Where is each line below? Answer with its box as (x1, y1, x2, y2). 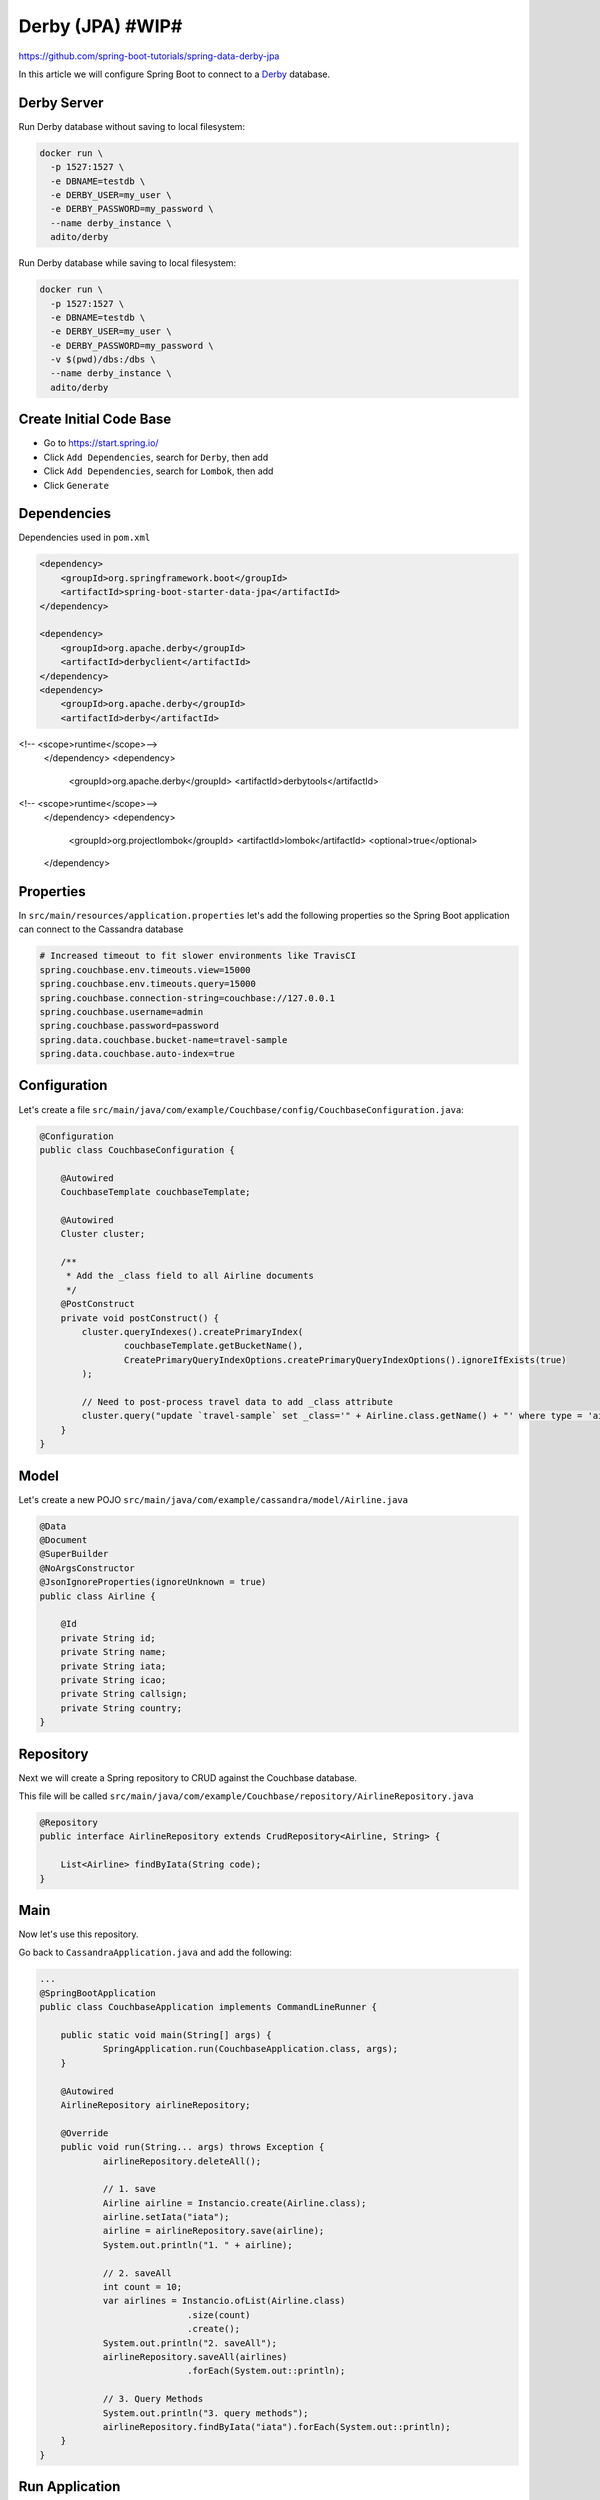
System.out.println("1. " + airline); (102, 2239, 294, 2250)
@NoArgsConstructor (39, 1562, 135, 1574)
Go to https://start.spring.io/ (43, 437, 159, 449)
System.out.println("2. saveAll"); (102, 2337, 277, 2349)
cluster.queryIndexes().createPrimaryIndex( (81, 1326, 304, 1338)
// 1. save (102, 2183, 157, 2195)
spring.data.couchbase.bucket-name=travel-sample (39, 1034, 288, 1045)
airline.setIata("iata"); (102, 2211, 230, 2223)
